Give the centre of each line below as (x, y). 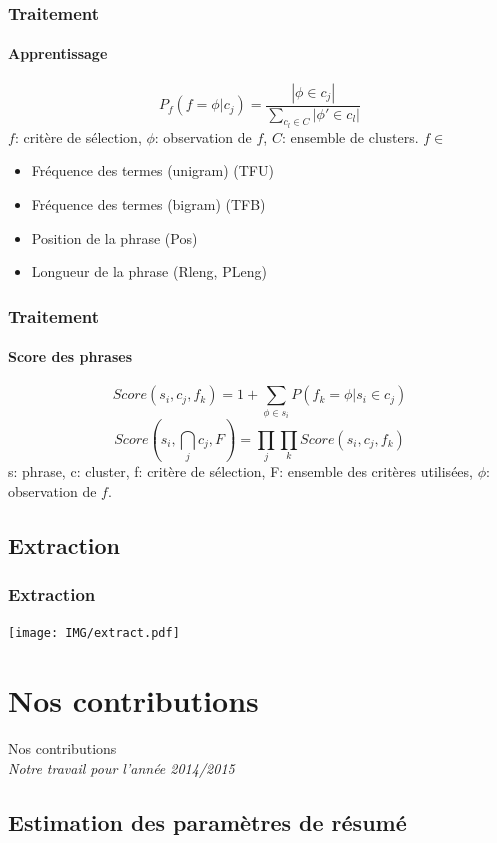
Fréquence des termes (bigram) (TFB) (148, 204)
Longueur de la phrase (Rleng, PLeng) (149, 271)
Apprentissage (58, 53)
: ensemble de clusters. (350, 136)
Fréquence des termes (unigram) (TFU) (152, 170)
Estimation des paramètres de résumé (207, 821)
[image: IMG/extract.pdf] (94, 633)
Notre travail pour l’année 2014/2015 (121, 767)
